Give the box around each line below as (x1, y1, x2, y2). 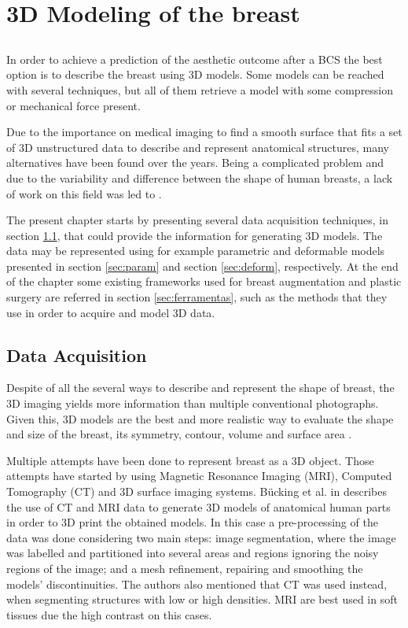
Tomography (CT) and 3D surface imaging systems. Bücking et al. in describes (6, 483, 387, 500)
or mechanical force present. (6, 97, 141, 113)
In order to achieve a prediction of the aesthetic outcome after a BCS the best (6, 50, 383, 67)
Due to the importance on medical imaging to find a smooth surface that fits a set (6, 124, 402, 140)
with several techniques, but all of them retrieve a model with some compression (6, 81, 394, 98)
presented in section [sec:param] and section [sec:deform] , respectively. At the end (6, 257, 399, 274)
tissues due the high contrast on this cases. (6, 606, 212, 622)
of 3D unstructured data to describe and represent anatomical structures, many (6, 139, 389, 155)
